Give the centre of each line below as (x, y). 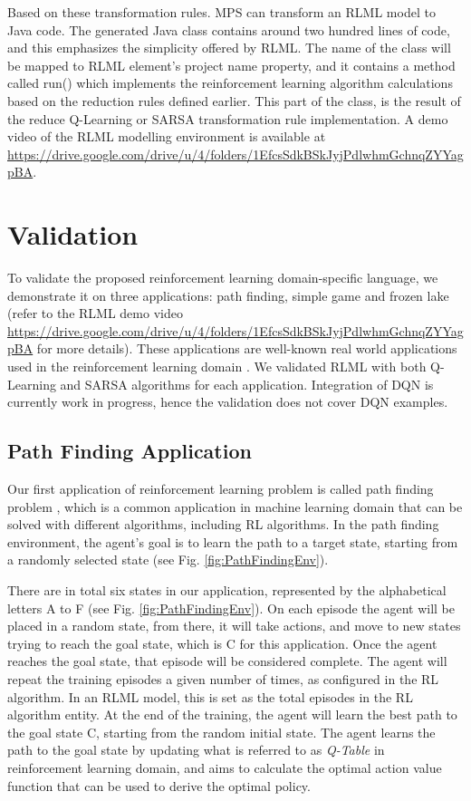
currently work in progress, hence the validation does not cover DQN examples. (228, 402)
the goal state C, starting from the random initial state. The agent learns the (221, 732)
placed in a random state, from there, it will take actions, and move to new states (234, 626)
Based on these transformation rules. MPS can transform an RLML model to (221, 12)
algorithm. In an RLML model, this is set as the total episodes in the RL (210, 696)
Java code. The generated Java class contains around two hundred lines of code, (229, 29)
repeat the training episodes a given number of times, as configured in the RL (223, 678)
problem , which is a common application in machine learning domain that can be (235, 506)
